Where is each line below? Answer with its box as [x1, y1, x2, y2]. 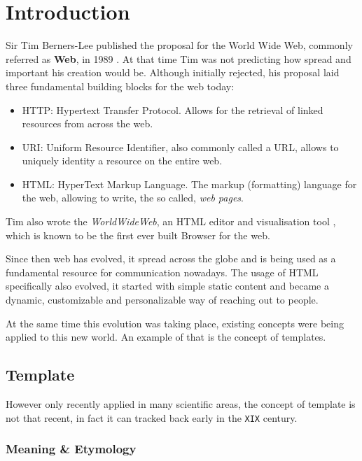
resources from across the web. [22, 116, 153, 131]
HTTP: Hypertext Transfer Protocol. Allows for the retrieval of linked [22, 102, 323, 117]
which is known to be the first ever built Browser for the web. [6, 227, 270, 242]
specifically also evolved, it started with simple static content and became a [6, 278, 329, 293]
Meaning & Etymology [6, 440, 137, 458]
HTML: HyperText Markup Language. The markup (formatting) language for [22, 176, 357, 191]
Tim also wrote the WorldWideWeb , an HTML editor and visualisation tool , [6, 214, 336, 229]
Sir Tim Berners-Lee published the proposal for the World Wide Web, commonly [6, 38, 353, 52]
